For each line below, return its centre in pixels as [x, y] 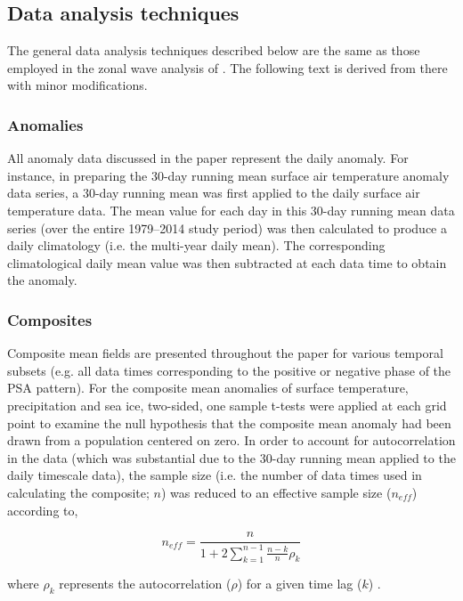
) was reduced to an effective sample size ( [276, 492]
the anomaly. [42, 280]
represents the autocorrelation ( [145, 584]
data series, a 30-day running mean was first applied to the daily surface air [214, 193]
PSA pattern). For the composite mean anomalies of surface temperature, [208, 388]
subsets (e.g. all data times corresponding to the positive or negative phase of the [229, 370]
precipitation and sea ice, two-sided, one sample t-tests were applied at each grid [227, 405]
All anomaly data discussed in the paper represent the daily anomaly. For [208, 158]
